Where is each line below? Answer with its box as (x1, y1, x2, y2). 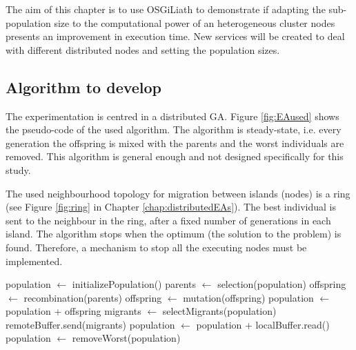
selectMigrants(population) (162, 304, 277, 318)
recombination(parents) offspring (23, 290, 162, 304)
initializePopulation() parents (72, 277, 197, 291)
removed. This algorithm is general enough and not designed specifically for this (6, 149, 344, 164)
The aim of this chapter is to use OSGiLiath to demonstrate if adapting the (6, 2, 326, 16)
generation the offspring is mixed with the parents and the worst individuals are (6, 135, 344, 150)
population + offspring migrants (6, 304, 141, 318)
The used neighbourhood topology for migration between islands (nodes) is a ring (6, 186, 350, 200)
